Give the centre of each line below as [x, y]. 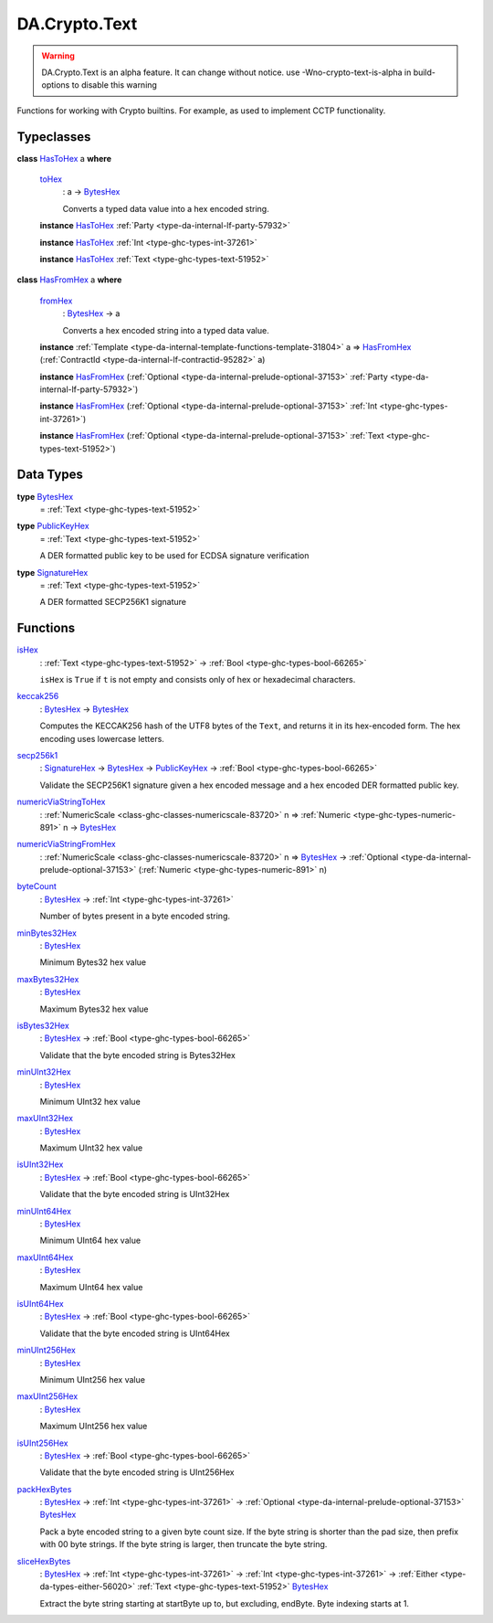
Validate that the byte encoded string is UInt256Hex [137, 1472]
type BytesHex [45, 496]
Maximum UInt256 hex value [94, 1427]
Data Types [50, 475]
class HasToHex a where [64, 158]
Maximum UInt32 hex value [91, 1148]
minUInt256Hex [47, 1350]
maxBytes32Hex [48, 979]
